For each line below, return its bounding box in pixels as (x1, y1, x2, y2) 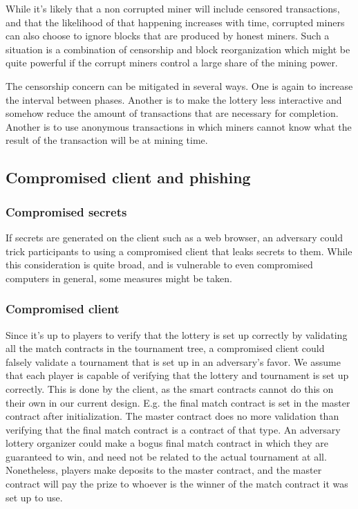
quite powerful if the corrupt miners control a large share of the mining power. (6, 55, 338, 70)
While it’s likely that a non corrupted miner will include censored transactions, (6, 1, 340, 15)
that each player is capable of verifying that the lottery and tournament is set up (6, 368, 349, 382)
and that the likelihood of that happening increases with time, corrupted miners (6, 15, 345, 29)
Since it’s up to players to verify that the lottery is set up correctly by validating (6, 327, 348, 342)
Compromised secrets (6, 203, 127, 220)
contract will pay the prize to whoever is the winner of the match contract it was (6, 476, 348, 491)
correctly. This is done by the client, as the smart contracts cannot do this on (6, 381, 334, 396)
